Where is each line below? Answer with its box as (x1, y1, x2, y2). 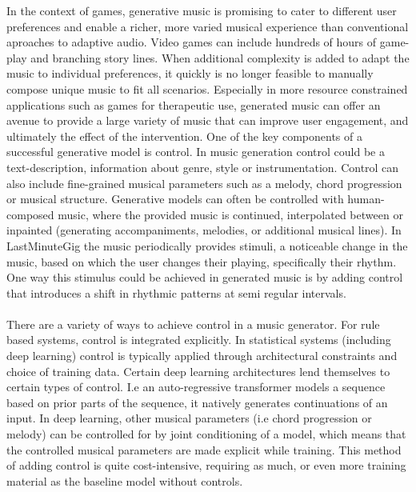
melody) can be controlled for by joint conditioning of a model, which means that (6, 426, 406, 442)
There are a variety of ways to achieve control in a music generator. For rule (6, 315, 380, 332)
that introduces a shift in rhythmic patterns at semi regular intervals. (6, 284, 346, 301)
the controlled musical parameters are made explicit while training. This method (6, 441, 402, 458)
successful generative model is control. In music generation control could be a (6, 143, 386, 160)
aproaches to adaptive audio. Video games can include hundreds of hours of (6, 34, 377, 50)
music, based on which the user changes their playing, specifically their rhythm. (6, 253, 397, 270)
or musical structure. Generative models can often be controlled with (6, 190, 344, 207)
